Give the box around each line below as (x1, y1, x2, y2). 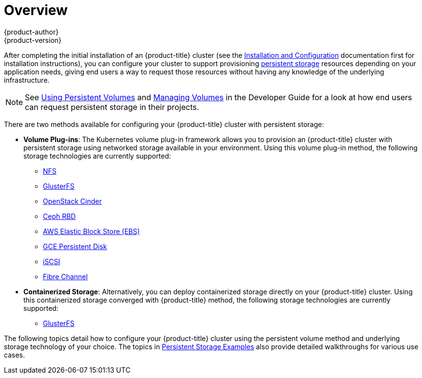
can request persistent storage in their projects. (25, 102, 199, 112)
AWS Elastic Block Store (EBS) (43, 227, 140, 235)
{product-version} (4, 36, 62, 44)
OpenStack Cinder (43, 197, 102, 205)
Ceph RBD (43, 212, 76, 220)
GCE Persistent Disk (43, 242, 107, 251)
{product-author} (4, 27, 59, 36)
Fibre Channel (43, 272, 88, 281)
